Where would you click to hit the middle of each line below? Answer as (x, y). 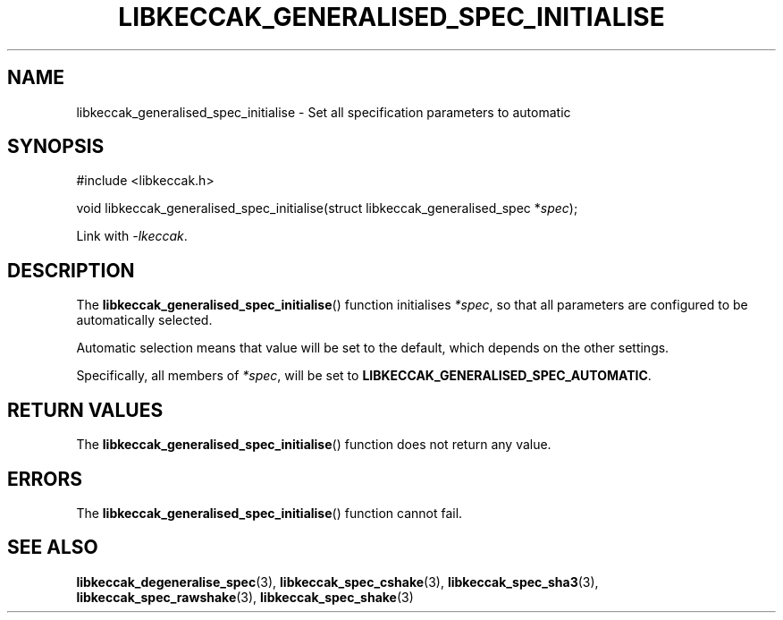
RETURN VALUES (85, 410)
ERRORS (45, 479)
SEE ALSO (53, 548)
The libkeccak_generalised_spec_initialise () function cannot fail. (269, 513)
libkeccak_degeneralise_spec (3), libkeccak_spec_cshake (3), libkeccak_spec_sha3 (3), (337, 582)
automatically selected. (144, 320)
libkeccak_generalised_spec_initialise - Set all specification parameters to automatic (324, 112)
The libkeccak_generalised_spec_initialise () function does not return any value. (314, 445)
